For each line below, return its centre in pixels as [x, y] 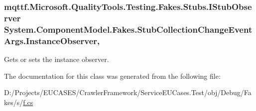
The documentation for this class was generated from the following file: [112, 76]
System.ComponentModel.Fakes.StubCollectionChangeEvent [128, 29]
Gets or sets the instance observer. [57, 59]
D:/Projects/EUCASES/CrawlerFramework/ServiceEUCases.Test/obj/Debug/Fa [128, 92]
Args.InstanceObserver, [52, 40]
